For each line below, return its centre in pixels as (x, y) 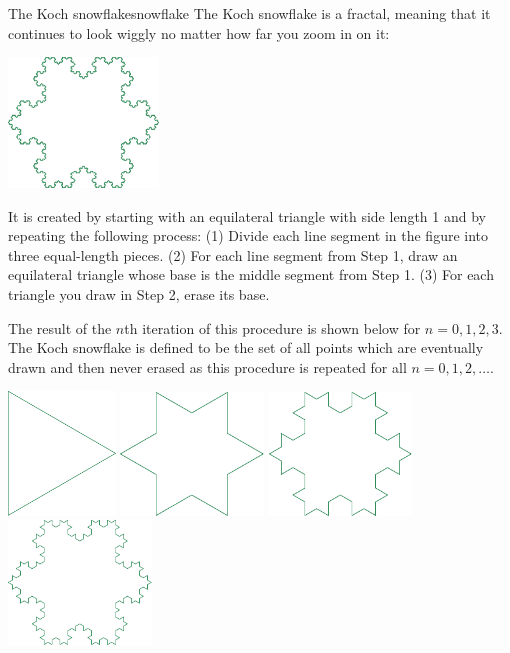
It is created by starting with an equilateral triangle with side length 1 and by (247, 215)
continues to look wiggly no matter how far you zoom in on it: (199, 32)
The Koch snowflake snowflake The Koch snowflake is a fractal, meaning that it (249, 13)
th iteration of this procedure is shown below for (272, 327)
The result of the (60, 327)
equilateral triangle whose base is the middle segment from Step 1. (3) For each (251, 274)
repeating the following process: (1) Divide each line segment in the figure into (248, 235)
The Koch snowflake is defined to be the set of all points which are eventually (246, 347)
